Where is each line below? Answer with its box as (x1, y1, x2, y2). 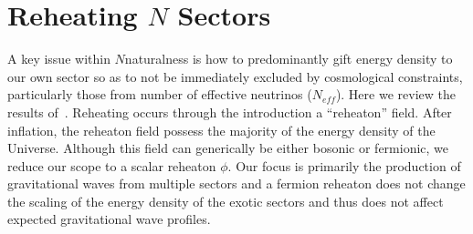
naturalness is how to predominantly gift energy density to (124, 49, 453, 68)
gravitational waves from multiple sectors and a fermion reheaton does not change (7, 174, 466, 193)
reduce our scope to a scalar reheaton (7, 156, 216, 175)
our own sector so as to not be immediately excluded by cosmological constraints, (7, 66, 463, 86)
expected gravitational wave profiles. (7, 209, 211, 229)
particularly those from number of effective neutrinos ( (7, 85, 312, 104)
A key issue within (7, 49, 110, 68)
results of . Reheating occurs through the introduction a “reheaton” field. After (7, 102, 452, 121)
